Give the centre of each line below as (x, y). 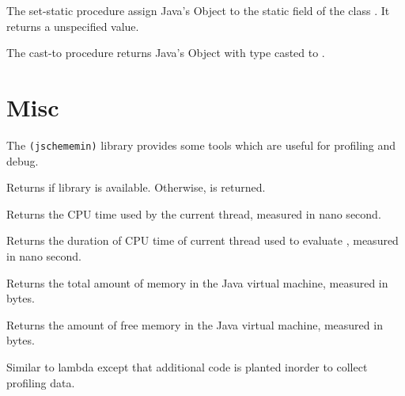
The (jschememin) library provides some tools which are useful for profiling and (201, 145)
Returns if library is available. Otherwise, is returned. (136, 187)
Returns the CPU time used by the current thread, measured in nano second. (194, 213)
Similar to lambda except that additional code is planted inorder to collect (187, 366)
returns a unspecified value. (73, 26)
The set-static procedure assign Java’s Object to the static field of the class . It (198, 10)
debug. (23, 160)
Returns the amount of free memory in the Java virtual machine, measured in (195, 324)
